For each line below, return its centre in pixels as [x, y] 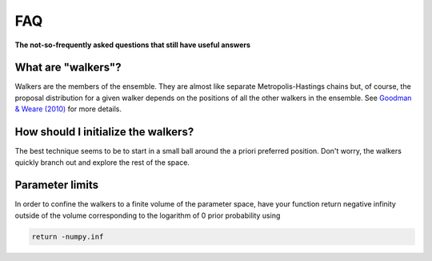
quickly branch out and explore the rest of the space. [102, 162]
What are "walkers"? [68, 68]
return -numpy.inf [68, 237]
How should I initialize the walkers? [104, 132]
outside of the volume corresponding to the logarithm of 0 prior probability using [148, 215]
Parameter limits [57, 185]
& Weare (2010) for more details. [68, 109]
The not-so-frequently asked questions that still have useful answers [133, 45]
